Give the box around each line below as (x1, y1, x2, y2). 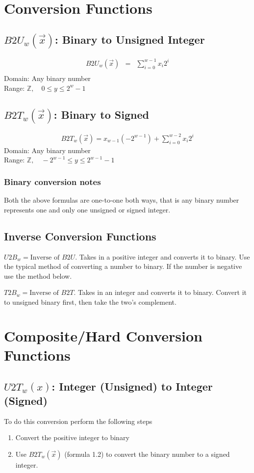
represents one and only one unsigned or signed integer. (4, 204, 171, 214)
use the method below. (4, 270, 72, 281)
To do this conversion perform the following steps (4, 416, 152, 426)
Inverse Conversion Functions (4, 228, 156, 243)
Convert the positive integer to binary (15, 432, 129, 443)
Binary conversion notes (4, 175, 101, 187)
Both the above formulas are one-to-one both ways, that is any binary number (4, 195, 239, 205)
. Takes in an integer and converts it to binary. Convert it (74, 287, 247, 297)
